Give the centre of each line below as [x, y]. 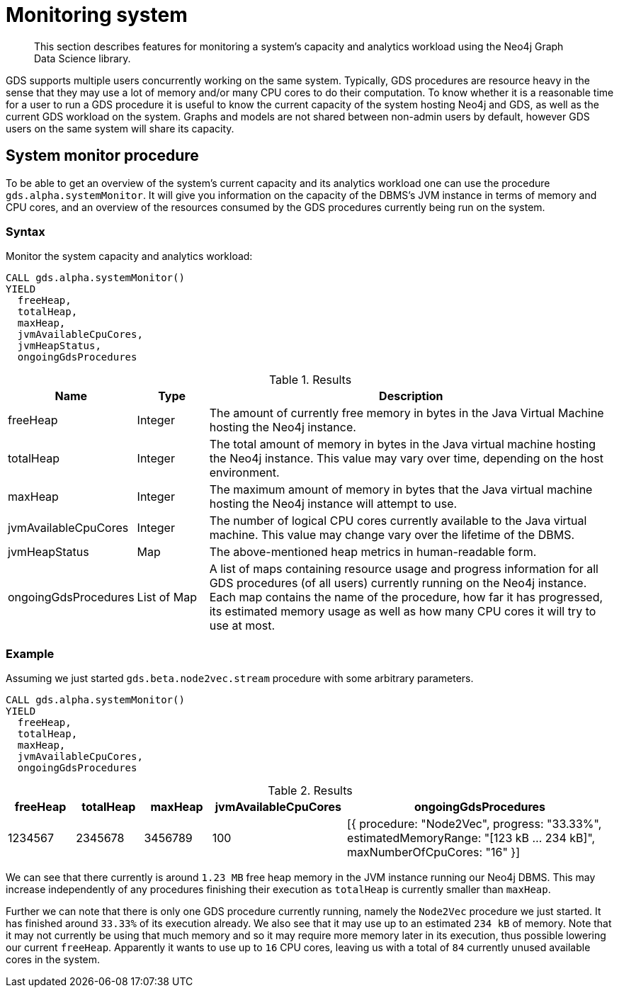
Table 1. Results [310, 380]
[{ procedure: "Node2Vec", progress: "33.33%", [475, 824]
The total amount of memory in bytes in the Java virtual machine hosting [402, 444]
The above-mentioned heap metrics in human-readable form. [373, 552]
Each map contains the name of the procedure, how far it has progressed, [406, 597]
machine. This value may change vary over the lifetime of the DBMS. [392, 535]
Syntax [25, 231]
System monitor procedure [102, 156]
